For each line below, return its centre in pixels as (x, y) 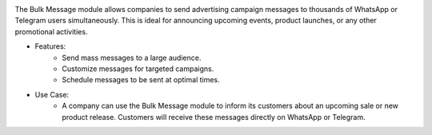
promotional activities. (51, 31)
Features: (50, 46)
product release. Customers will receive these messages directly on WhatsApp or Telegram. (214, 117)
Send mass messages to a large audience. (132, 58)
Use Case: (52, 94)
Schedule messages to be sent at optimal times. (141, 80)
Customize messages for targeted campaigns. (138, 69)
